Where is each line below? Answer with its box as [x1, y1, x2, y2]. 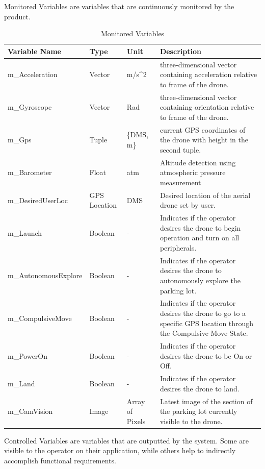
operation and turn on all [160, 232, 240, 243]
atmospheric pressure [160, 167, 226, 178]
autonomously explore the [160, 275, 241, 285]
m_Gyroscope [8, 102, 52, 112]
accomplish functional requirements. [4, 455, 116, 465]
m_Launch [8, 227, 42, 238]
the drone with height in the [160, 134, 248, 145]
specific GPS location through [160, 317, 254, 328]
